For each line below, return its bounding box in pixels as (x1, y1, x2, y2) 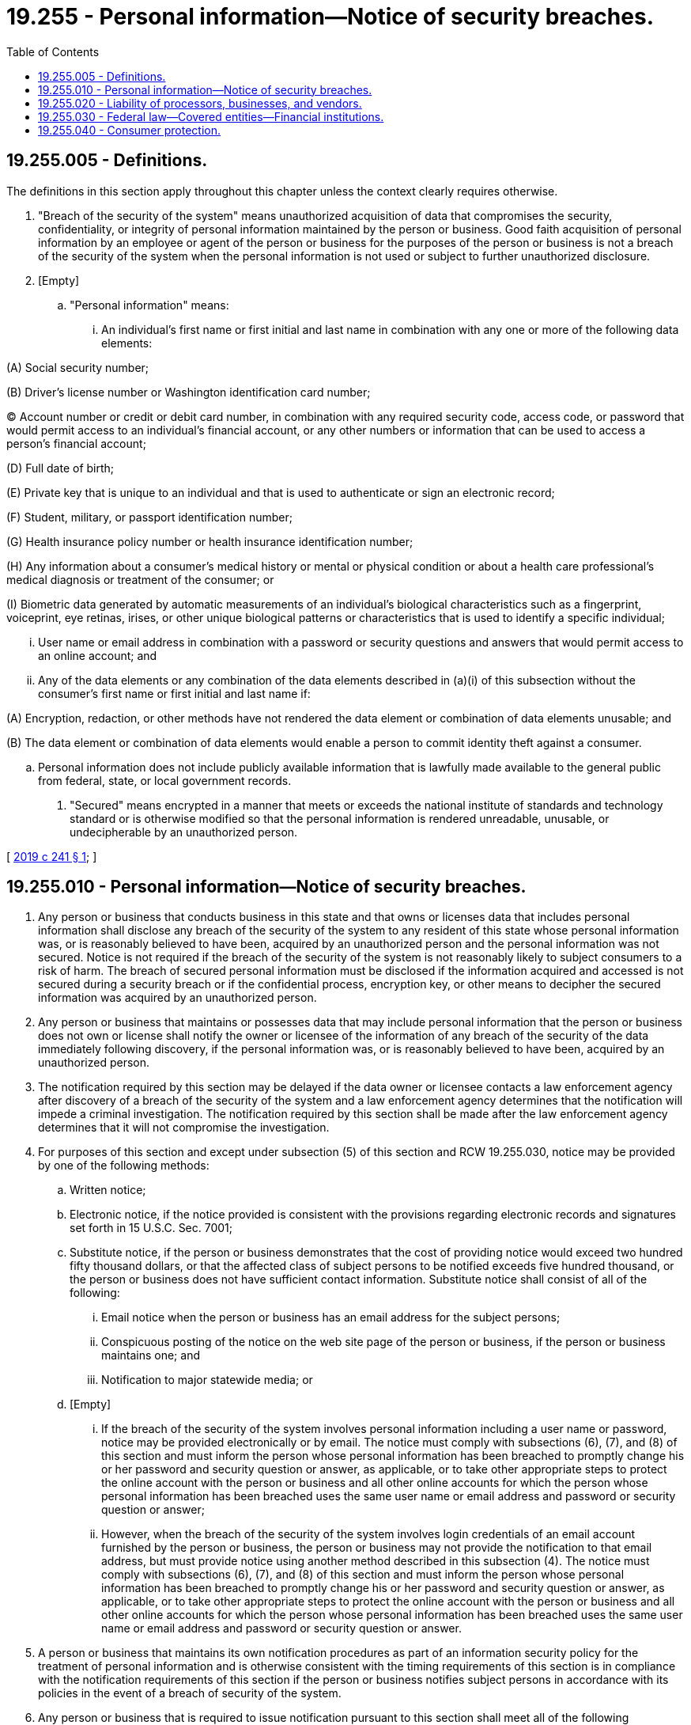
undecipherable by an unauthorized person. (70, 825, 298, 839)
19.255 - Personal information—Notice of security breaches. (6, 3, 654, 30)
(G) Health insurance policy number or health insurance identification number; (6, 534, 413, 548)
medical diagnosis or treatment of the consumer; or (6, 572, 274, 586)
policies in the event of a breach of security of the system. (38, 1686, 342, 1700)
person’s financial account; (6, 436, 146, 450)
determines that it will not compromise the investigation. (38, 1120, 330, 1135)
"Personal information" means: (70, 298, 229, 312)
